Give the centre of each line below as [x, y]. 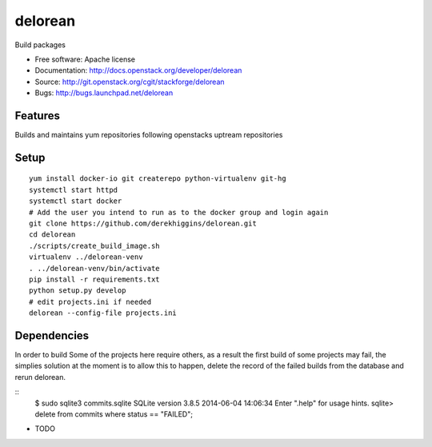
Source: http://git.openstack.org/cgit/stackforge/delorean [130, 82]
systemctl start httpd [74, 190]
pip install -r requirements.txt [94, 279]
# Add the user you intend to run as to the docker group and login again [179, 212]
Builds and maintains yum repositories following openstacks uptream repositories [149, 135]
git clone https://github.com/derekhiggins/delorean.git [143, 223]
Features [37, 116]
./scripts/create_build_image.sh [94, 245]
